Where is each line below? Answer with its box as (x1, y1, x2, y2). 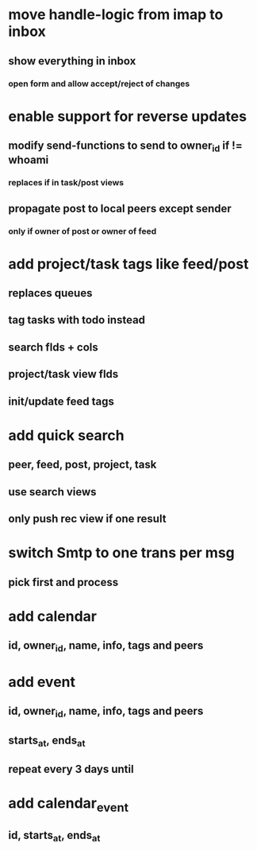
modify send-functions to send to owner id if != (8, 139, 244, 154)
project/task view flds (8, 367, 119, 381)
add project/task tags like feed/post (8, 254, 249, 273)
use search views (8, 485, 97, 499)
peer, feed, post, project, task (8, 458, 157, 472)
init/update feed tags (8, 394, 115, 408)
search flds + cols (8, 340, 99, 354)
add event (8, 673, 76, 691)
